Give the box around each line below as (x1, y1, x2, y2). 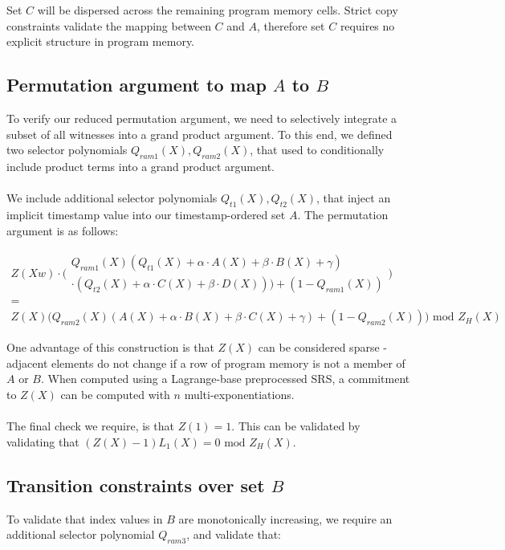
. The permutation (297, 206, 389, 222)
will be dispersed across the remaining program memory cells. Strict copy (37, 2, 398, 18)
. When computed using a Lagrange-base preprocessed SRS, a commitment (40, 370, 410, 387)
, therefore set (257, 17, 325, 34)
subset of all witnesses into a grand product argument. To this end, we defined (6, 125, 393, 142)
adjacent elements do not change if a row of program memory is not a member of (6, 354, 405, 371)
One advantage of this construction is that (6, 339, 214, 356)
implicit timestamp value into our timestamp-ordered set (6, 206, 286, 222)
